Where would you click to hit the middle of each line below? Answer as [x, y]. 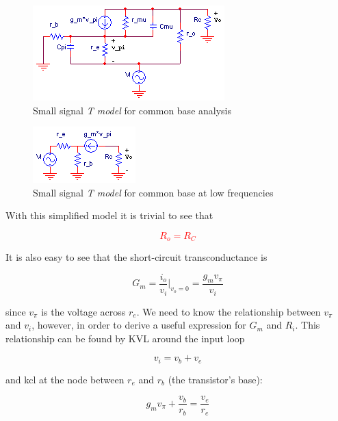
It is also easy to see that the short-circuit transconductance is [136, 257]
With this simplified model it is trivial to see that [109, 215]
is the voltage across [83, 311]
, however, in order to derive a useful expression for [139, 325]
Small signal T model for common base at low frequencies [153, 192]
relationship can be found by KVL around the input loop [125, 338]
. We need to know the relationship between [229, 311]
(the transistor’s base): [215, 379]
